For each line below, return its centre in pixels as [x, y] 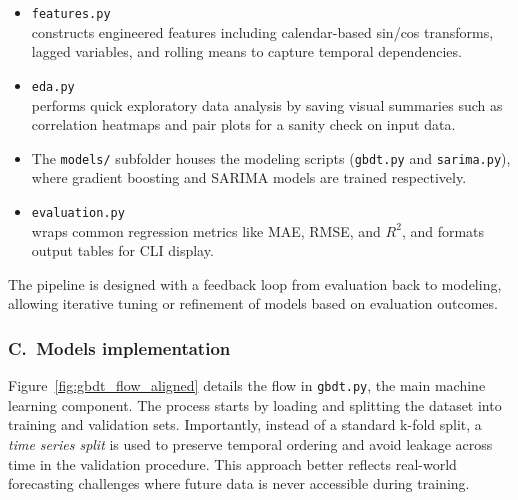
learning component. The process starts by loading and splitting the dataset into [255, 404]
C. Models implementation [119, 347]
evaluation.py [78, 212]
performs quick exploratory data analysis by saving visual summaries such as [267, 104]
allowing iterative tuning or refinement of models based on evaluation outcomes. [253, 303]
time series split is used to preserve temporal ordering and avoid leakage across [250, 444]
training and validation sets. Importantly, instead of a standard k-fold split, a [245, 424]
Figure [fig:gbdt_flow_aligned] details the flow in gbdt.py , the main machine [247, 385]
